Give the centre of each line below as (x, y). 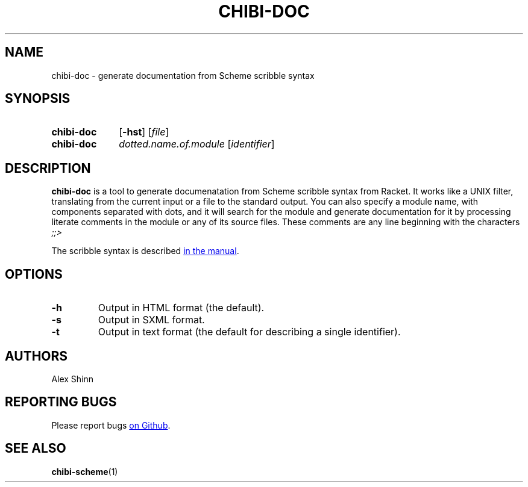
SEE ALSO (36, 448)
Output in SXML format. (151, 320)
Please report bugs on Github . (111, 425)
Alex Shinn (73, 379)
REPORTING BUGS (61, 402)
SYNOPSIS (38, 99)
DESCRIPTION (48, 168)
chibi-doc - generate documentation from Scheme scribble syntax (183, 75)
